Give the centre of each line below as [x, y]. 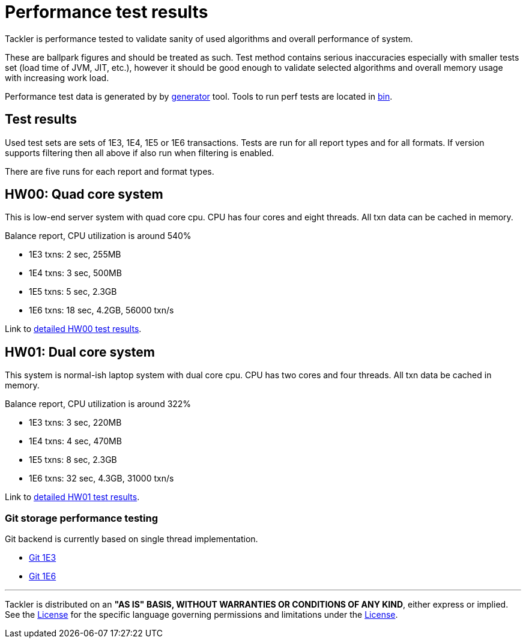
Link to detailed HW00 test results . [73, 329]
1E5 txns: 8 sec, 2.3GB [73, 460]
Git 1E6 [43, 576]
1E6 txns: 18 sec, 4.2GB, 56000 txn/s [101, 310]
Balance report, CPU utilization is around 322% [98, 404]
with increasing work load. [57, 77]
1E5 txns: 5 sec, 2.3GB [73, 292]
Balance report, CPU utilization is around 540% [98, 236]
